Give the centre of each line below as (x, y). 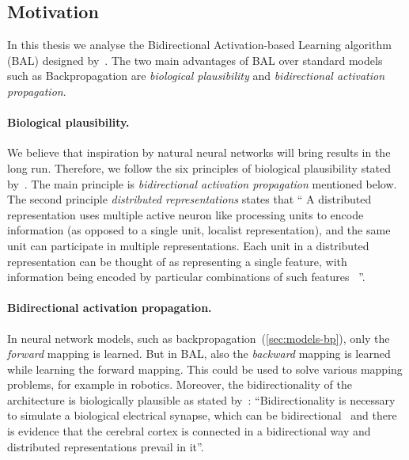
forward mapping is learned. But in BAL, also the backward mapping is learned (199, 354)
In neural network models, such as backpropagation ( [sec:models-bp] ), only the (199, 338)
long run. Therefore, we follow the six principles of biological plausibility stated (199, 167)
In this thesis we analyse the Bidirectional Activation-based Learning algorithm (199, 45)
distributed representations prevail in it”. (106, 446)
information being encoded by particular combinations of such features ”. (186, 277)
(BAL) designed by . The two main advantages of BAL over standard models (195, 60)
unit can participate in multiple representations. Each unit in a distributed (188, 245)
